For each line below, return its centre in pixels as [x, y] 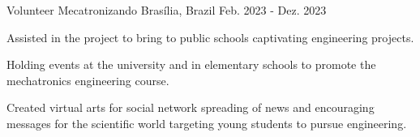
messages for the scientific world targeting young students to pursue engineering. [207, 123]
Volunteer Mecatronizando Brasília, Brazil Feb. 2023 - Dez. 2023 [167, 10]
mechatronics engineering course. [88, 80]
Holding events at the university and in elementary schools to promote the [191, 64]
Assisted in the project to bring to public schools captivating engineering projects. [210, 37]
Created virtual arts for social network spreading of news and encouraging [191, 107]
